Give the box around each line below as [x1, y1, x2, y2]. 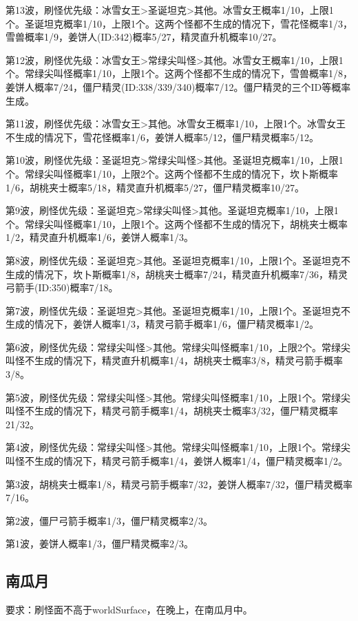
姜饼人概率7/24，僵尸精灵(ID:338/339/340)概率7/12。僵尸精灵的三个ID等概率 [6, 79, 351, 94]
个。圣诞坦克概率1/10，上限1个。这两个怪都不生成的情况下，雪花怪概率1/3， [6, 16, 352, 30]
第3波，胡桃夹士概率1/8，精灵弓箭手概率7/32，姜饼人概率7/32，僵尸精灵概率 [6, 476, 352, 491]
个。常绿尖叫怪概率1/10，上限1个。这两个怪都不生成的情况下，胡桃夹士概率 [6, 216, 348, 231]
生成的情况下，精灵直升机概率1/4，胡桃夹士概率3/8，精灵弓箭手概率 [34, 353, 343, 368]
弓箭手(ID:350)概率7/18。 [6, 280, 118, 295]
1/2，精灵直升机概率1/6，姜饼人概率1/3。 [6, 230, 193, 244]
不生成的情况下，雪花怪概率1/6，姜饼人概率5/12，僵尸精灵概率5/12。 [6, 129, 319, 144]
